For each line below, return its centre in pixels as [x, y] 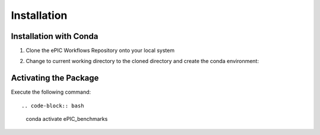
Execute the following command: [51, 92]
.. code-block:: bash [53, 106]
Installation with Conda [55, 36]
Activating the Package [55, 78]
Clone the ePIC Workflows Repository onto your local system [100, 51]
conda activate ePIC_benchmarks [67, 119]
